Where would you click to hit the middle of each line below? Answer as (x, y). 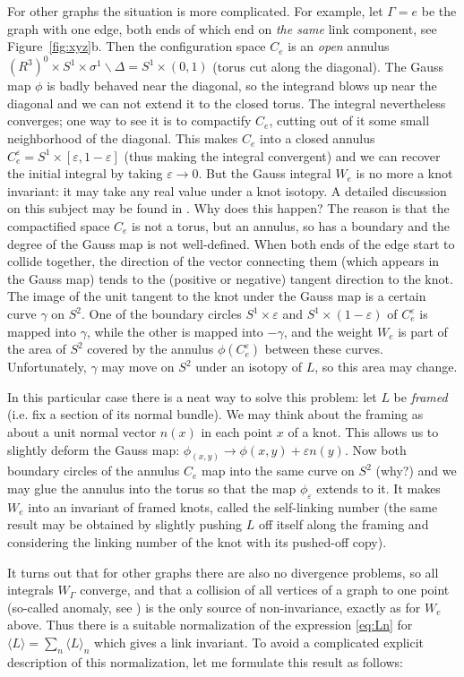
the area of (37, 349)
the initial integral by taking (85, 173)
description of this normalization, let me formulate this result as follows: (206, 661)
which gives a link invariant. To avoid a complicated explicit (259, 642)
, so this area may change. (386, 367)
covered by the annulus (150, 349)
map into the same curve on (278, 471)
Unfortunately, (47, 367)
